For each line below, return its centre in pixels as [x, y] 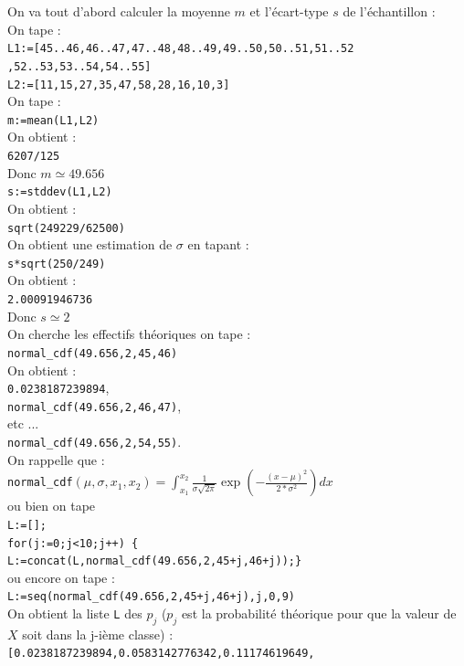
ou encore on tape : [61, 577]
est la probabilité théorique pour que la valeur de [319, 613]
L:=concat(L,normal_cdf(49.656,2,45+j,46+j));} [155, 561]
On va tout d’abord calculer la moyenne [119, 11]
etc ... [23, 423]
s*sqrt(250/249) [57, 264]
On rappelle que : [56, 459]
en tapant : [218, 244]
